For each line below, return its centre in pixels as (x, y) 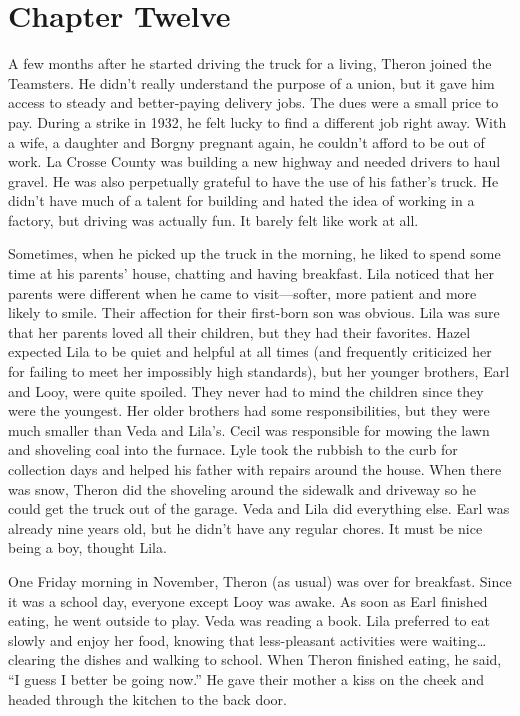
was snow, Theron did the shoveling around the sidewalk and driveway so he (242, 488)
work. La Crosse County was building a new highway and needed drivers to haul (254, 161)
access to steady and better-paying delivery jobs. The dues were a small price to (253, 102)
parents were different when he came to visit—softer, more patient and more (242, 292)
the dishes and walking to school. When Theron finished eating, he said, (281, 659)
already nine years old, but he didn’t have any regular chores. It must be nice (245, 527)
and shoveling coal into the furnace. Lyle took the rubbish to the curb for (233, 449)
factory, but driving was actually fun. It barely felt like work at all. (213, 219)
